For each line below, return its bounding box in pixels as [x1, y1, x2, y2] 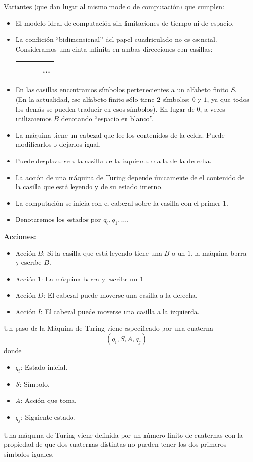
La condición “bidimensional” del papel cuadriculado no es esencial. [15, 34, 217, 44]
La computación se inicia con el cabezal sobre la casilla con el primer [15, 198, 221, 208]
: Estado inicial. [20, 362, 68, 372]
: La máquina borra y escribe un [41, 273, 138, 283]
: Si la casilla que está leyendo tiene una [43, 247, 163, 258]
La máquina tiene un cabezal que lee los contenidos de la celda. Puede [15, 129, 225, 140]
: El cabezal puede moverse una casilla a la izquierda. [40, 306, 199, 317]
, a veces [200, 103, 225, 114]
